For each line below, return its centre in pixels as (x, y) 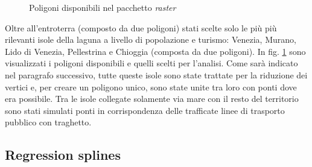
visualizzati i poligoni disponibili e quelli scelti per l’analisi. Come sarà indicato (151, 63)
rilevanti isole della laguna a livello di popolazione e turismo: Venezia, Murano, (151, 39)
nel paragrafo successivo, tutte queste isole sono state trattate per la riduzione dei (156, 74)
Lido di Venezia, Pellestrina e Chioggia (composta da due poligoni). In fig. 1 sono (155, 51)
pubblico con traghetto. (48, 122)
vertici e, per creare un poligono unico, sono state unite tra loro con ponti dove (151, 87)
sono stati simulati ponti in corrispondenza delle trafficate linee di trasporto (145, 110)
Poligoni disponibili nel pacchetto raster (103, 7)
